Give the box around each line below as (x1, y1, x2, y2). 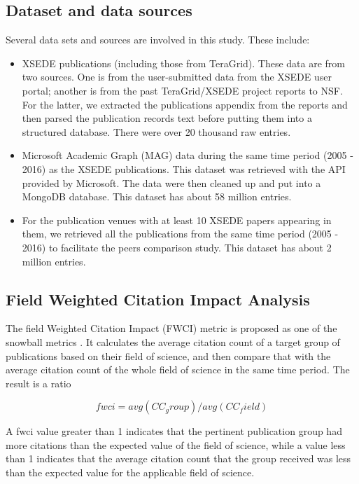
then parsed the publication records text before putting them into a (22, 111, 312, 125)
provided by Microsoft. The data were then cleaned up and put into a (22, 175, 321, 190)
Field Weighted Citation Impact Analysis (6, 288, 310, 310)
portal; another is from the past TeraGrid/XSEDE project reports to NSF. (22, 83, 343, 97)
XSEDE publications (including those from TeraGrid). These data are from (22, 55, 346, 70)
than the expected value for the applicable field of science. (6, 465, 255, 480)
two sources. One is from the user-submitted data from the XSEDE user (22, 69, 332, 84)
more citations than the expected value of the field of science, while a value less (6, 437, 346, 452)
